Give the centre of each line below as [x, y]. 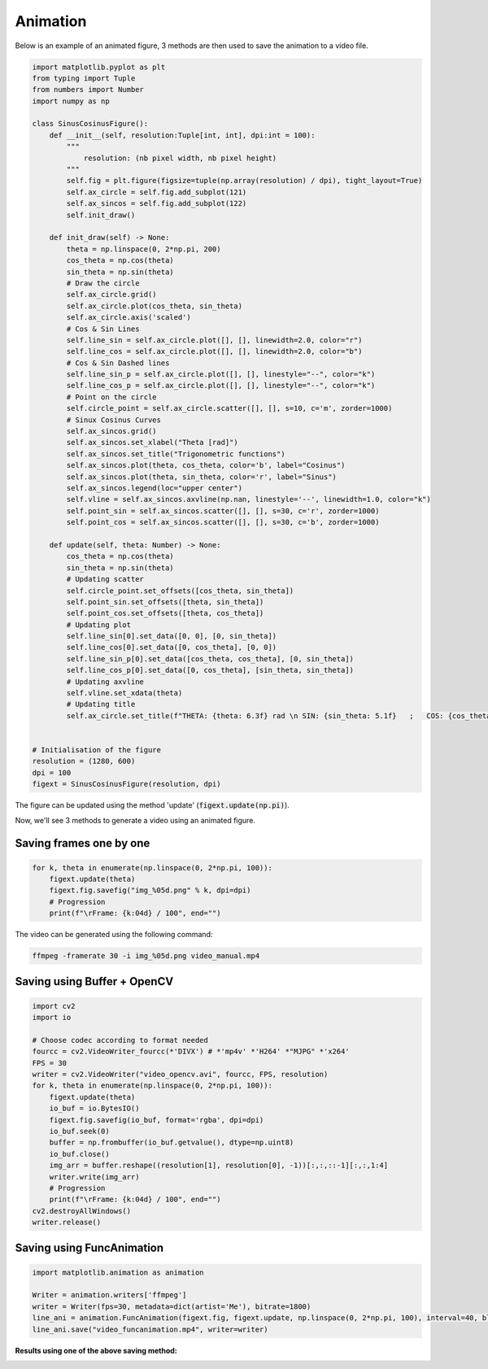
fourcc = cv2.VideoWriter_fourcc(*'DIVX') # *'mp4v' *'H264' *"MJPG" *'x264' [191, 1052]
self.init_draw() [101, 215]
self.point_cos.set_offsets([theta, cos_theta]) [165, 613]
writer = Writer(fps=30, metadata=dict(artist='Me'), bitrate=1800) [172, 1306]
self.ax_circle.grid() [112, 294]
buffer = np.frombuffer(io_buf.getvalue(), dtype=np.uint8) [172, 1142]
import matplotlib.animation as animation [118, 1272]
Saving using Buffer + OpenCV [94, 981]
